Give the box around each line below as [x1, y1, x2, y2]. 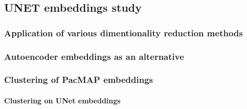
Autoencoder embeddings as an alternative [4, 50, 184, 62]
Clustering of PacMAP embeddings [4, 73, 153, 86]
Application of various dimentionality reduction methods [4, 26, 243, 39]
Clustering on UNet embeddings [4, 95, 121, 105]
